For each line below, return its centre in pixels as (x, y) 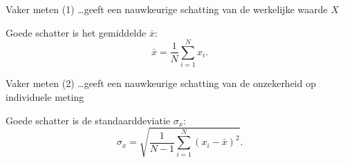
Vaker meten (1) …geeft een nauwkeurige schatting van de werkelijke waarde (167, 9)
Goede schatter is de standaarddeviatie (88, 120)
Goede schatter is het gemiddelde (76, 32)
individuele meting (45, 96)
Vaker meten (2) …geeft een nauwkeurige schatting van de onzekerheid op (161, 83)
